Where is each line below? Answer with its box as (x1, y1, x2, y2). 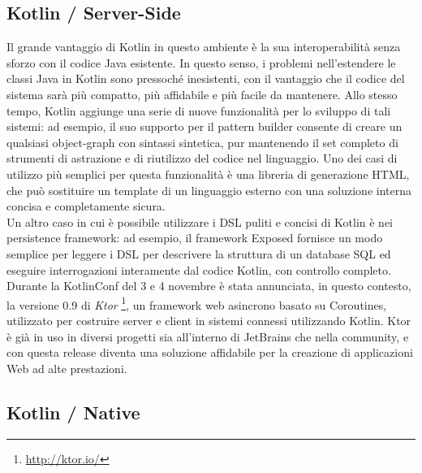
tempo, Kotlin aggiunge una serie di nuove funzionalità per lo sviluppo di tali (6, 102, 391, 119)
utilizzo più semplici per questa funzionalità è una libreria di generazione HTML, (6, 165, 410, 182)
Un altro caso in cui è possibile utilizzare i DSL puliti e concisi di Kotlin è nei (6, 213, 393, 230)
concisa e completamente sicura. (6, 197, 166, 215)
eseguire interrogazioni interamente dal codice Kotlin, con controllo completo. (6, 261, 391, 278)
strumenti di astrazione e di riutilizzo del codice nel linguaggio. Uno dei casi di (6, 150, 398, 167)
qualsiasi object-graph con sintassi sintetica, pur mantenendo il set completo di (6, 133, 398, 150)
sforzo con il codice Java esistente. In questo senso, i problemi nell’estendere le (6, 54, 396, 71)
